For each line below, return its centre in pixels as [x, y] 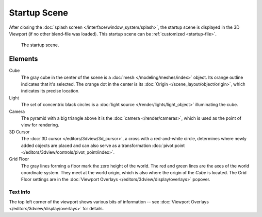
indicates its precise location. [50, 91]
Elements [24, 59]
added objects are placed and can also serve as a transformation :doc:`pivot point [103, 145]
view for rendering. [40, 125]
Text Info [20, 192]
